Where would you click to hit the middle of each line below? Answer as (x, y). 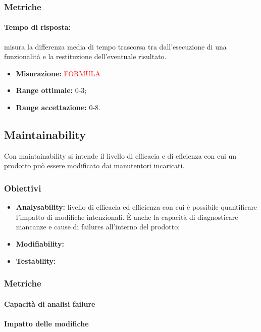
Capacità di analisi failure (50, 303)
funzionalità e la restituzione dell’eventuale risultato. (85, 56)
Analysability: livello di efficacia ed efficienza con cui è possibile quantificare (137, 207)
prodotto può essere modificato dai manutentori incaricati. (94, 165)
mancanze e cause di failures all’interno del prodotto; (98, 227)
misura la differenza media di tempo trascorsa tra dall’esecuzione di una (115, 46)
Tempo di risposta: (38, 27)
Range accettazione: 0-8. (58, 107)
